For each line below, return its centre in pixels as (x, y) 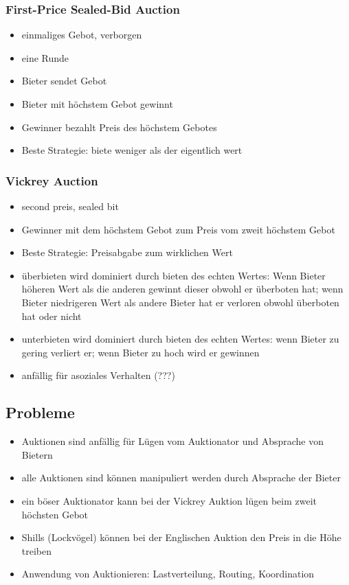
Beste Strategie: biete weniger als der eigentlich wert (132, 150)
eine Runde (45, 57)
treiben (37, 550)
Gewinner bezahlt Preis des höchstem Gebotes (119, 127)
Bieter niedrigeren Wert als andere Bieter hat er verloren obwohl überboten (180, 302)
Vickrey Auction (52, 180)
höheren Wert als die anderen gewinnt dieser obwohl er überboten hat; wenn (182, 289)
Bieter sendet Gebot (64, 81)
